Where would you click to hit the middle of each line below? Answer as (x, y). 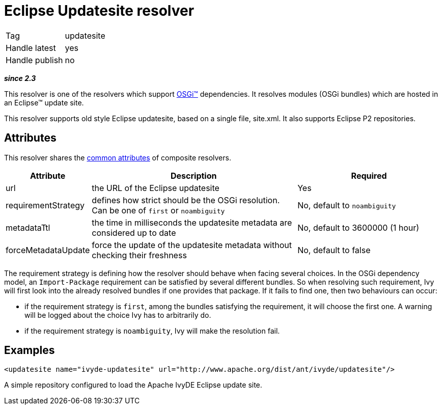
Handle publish (34, 60)
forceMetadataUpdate (48, 250)
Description (194, 175)
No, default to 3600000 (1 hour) (358, 227)
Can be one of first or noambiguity (158, 210)
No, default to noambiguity (347, 205)
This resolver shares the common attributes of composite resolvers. (118, 157)
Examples (30, 350)
